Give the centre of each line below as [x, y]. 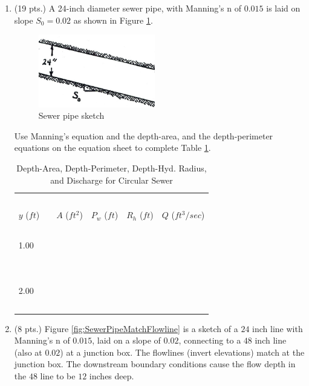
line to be [58, 375]
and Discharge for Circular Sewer [112, 180]
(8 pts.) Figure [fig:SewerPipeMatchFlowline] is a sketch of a [126, 328]
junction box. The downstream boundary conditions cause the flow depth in [155, 364]
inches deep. [112, 375]
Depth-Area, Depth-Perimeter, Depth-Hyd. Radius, [112, 168]
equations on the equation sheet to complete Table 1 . [112, 148]
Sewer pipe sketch [71, 115]
